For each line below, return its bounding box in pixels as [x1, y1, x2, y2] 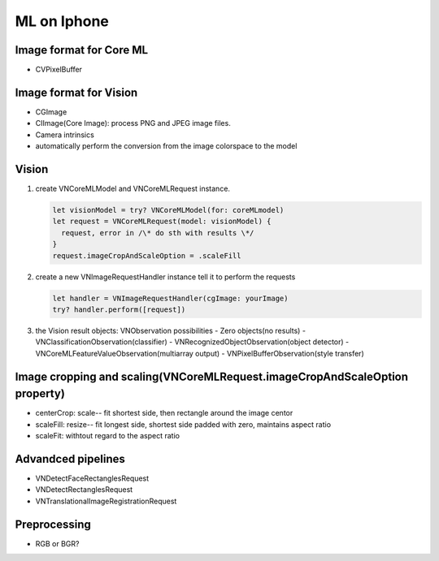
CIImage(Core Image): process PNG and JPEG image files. [35, 119, 231, 128]
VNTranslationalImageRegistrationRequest [35, 496, 177, 506]
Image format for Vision [15, 85, 138, 99]
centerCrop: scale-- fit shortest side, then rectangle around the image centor [35, 408, 293, 418]
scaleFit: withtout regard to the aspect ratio [35, 431, 180, 440]
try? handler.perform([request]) [52, 304, 186, 314]
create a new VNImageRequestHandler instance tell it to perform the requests [35, 272, 296, 282]
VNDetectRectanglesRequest [35, 485, 133, 494]
